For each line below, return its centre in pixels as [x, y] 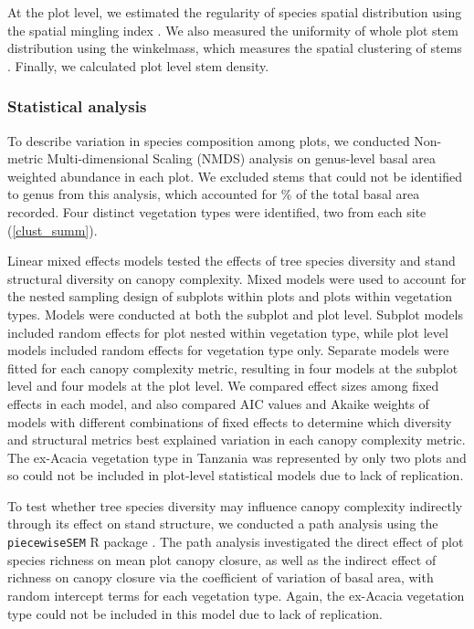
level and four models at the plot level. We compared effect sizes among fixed [223, 386]
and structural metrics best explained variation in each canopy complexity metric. [237, 440]
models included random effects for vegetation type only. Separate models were [228, 350]
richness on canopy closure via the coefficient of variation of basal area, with [221, 577]
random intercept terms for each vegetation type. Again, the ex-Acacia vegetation [236, 595]
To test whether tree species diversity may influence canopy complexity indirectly [235, 505]
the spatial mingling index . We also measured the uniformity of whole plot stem [233, 30]
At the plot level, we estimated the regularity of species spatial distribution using [235, 12]
